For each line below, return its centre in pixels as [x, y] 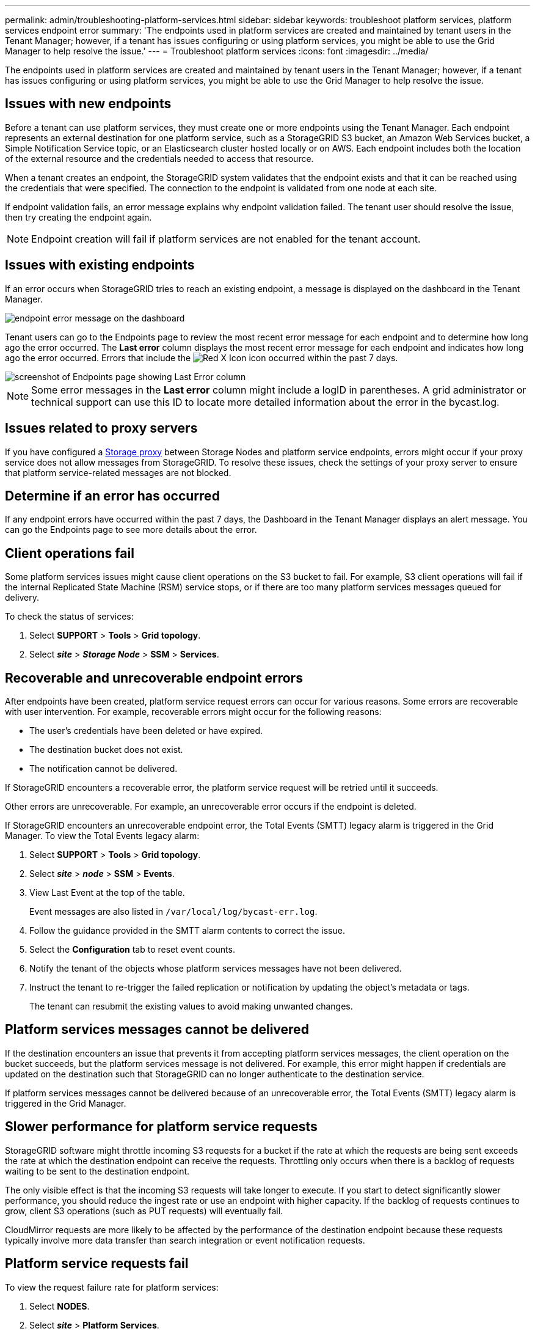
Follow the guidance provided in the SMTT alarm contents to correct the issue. [187, 931]
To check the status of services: [69, 617]
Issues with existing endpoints [100, 265]
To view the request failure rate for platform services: [112, 1287]
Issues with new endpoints [88, 104]
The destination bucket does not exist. [106, 750]
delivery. [22, 598]
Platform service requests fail [97, 1264]
